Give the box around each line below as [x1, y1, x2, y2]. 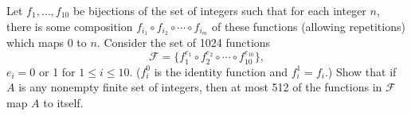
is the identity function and [154, 63, 288, 79]
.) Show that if [324, 63, 397, 79]
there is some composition [6, 17, 133, 34]
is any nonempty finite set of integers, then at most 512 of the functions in [18, 79, 382, 95]
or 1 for [39, 63, 76, 79]
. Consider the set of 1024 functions [96, 34, 271, 51]
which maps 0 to [6, 34, 87, 51]
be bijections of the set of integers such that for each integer [72, 2, 366, 18]
